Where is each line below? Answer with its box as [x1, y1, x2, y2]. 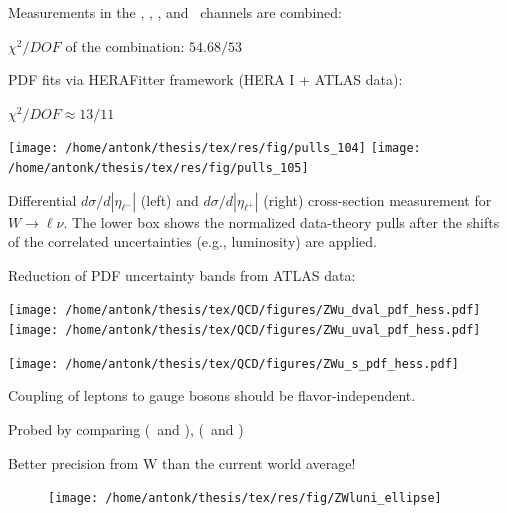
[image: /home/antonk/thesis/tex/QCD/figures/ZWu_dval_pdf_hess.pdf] [8, 303, 481, 318]
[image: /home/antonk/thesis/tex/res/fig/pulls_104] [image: [8, 141, 421, 156]
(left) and [140, 189, 199, 210]
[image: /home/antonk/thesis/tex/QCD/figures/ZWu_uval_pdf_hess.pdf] [8, 323, 481, 338]
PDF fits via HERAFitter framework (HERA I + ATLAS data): [8, 69, 403, 90]
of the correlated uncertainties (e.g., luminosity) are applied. [8, 231, 377, 252]
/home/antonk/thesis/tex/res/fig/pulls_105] [8, 161, 309, 176]
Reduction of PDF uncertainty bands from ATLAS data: [8, 264, 356, 285]
